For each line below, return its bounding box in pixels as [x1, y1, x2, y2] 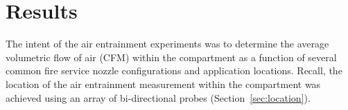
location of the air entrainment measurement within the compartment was [6, 76, 321, 91]
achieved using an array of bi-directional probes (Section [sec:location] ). [6, 90, 311, 104]
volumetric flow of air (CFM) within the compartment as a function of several [6, 49, 337, 64]
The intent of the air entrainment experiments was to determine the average [6, 36, 329, 51]
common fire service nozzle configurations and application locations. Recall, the [6, 63, 342, 78]
